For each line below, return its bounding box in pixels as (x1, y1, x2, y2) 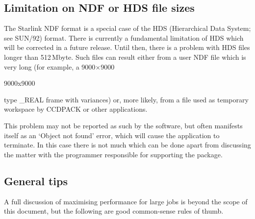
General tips (4, 173, 68, 188)
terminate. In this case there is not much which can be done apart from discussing (4, 140, 251, 150)
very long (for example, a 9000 (4, 61, 96, 72)
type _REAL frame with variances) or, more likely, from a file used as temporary (4, 94, 249, 104)
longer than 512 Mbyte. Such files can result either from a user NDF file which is (4, 51, 246, 62)
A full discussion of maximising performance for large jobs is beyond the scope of (4, 196, 248, 206)
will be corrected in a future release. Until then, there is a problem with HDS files (4, 42, 250, 52)
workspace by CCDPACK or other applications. (4, 104, 148, 114)
